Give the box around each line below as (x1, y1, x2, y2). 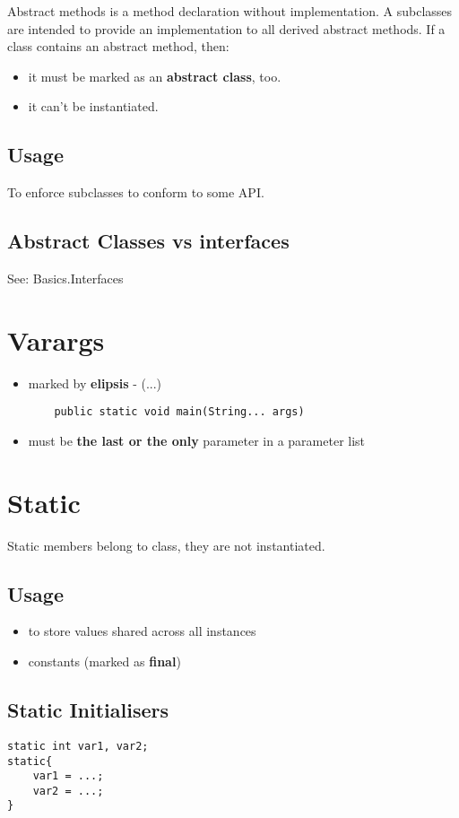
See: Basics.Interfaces (7, 268, 124, 287)
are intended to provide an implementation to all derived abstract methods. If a (7, 19, 446, 38)
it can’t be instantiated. (28, 97, 159, 116)
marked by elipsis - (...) (28, 373, 162, 392)
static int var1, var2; (7, 739, 149, 753)
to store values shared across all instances (28, 622, 256, 640)
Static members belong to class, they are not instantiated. (7, 535, 325, 554)
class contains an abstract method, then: (7, 37, 229, 56)
